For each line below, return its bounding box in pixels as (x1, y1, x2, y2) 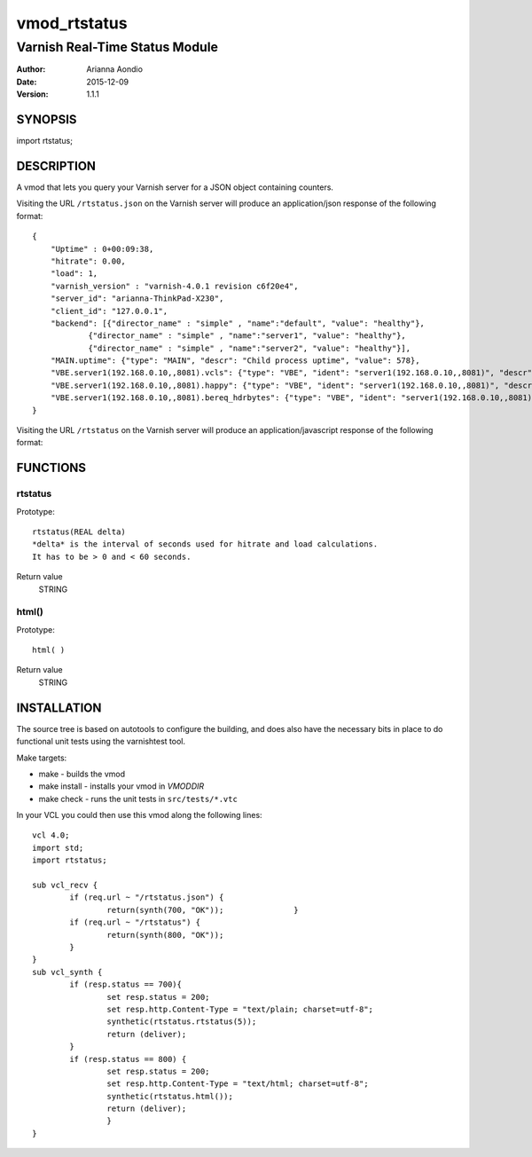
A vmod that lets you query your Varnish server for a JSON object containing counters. (16, 182, 334, 193)
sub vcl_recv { (32, 880, 98, 891)
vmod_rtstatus (16, 13, 128, 33)
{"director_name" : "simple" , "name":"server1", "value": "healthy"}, (88, 331, 407, 341)
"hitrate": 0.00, (50, 256, 126, 266)
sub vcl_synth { (32, 967, 103, 977)
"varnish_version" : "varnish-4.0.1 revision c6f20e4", (50, 280, 299, 291)
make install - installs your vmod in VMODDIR (38, 781, 205, 791)
